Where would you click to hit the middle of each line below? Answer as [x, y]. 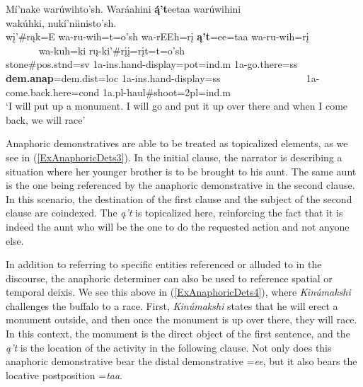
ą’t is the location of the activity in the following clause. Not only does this [169, 347]
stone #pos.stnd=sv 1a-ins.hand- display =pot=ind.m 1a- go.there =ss [152, 64]
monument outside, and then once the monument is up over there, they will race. [181, 319]
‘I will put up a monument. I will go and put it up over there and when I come [177, 106]
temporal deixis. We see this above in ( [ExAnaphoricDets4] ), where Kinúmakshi [178, 292]
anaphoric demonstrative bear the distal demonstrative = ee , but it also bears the [181, 361]
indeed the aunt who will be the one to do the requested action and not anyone [178, 226]
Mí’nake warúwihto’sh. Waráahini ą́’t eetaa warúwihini [123, 8]
